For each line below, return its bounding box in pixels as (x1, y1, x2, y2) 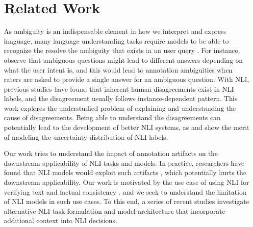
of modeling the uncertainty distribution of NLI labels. (4, 131, 168, 142)
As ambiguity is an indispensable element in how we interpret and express (4, 26, 227, 36)
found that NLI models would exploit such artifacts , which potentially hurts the (4, 167, 247, 177)
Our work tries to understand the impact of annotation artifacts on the (4, 148, 218, 158)
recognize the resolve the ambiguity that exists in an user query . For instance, (4, 45, 240, 55)
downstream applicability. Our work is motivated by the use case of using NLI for (4, 177, 249, 187)
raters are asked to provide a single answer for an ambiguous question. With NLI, (4, 74, 249, 84)
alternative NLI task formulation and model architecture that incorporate (4, 205, 225, 216)
